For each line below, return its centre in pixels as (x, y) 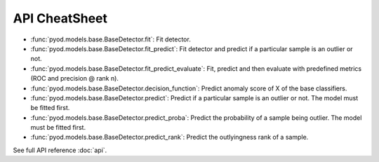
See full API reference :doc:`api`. (60, 150)
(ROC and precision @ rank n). (75, 79)
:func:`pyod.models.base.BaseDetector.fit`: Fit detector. (111, 39)
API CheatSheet (60, 18)
